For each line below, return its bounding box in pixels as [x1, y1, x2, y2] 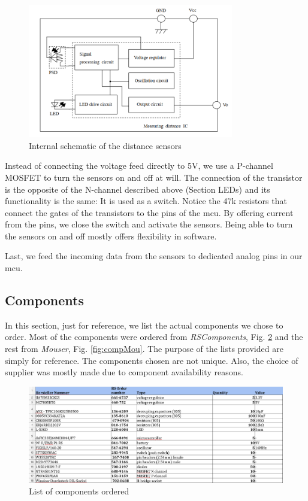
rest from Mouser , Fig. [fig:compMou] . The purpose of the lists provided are [5, 342, 283, 355]
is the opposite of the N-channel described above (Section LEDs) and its [5, 183, 270, 195]
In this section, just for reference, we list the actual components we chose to [5, 318, 283, 331]
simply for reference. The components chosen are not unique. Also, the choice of [5, 354, 298, 366]
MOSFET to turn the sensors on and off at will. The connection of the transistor [5, 171, 303, 183]
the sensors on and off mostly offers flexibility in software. [5, 229, 217, 242]
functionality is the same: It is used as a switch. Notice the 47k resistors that [5, 195, 287, 207]
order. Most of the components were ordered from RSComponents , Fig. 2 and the [5, 330, 303, 343]
